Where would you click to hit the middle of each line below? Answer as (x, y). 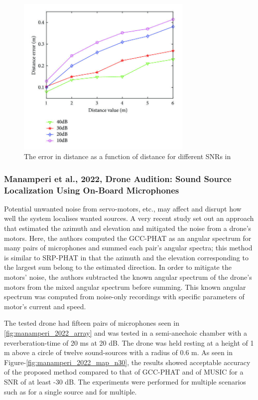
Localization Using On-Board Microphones (92, 190)
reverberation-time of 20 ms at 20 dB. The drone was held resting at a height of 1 (129, 342)
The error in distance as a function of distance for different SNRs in (128, 156)
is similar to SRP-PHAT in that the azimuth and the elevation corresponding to (126, 257)
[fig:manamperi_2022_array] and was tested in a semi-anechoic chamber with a (126, 332)
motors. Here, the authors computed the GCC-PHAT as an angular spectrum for (128, 238)
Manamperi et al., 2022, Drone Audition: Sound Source (118, 178)
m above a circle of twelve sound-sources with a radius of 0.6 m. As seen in (119, 352)
